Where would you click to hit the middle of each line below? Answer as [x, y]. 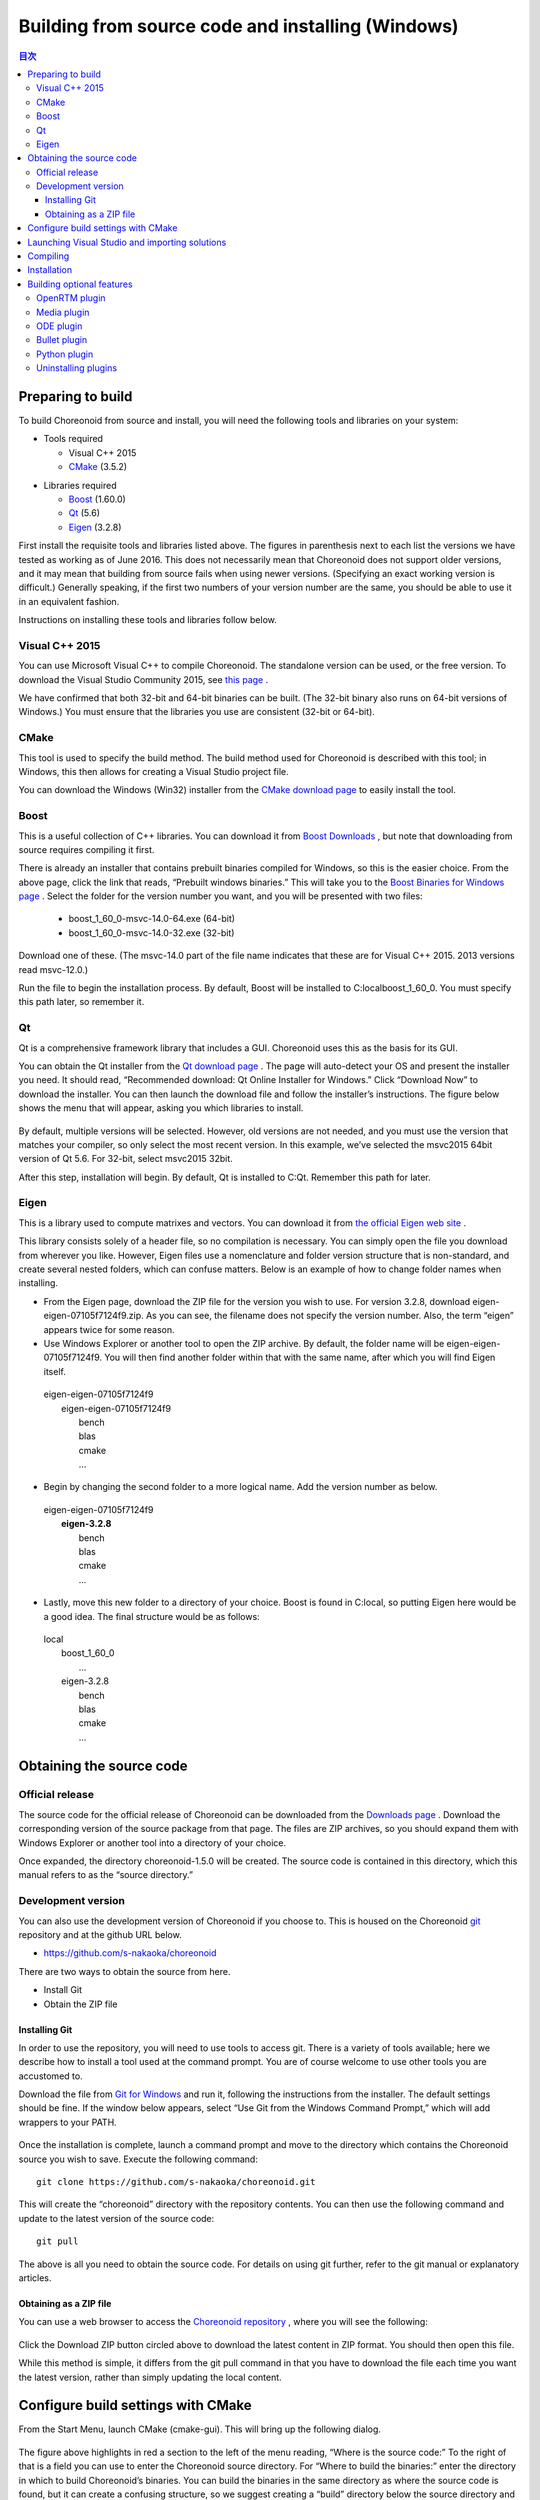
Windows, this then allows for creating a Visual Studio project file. [153, 771]
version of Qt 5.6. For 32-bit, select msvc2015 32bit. [126, 1159]
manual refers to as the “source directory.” [106, 1875]
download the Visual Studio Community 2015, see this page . [143, 679]
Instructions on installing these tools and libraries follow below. [147, 620]
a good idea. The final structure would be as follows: [151, 1616]
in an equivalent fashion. [69, 601]
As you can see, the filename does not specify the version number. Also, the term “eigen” [329, 1316]
